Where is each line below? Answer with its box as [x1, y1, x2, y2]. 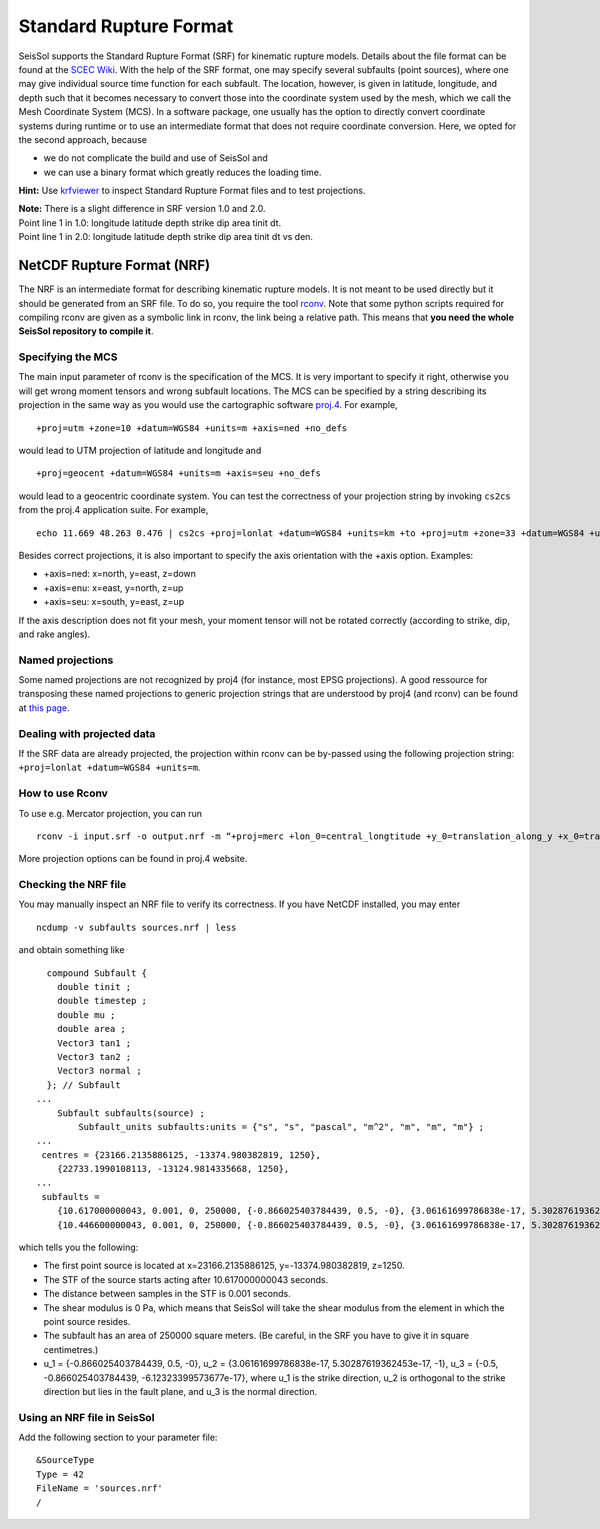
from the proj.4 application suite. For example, [18, 504, 209, 516]
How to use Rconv [18, 786, 109, 800]
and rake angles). [18, 628, 91, 640]
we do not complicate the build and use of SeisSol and [43, 152, 269, 164]
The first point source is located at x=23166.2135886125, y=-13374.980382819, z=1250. [43, 1260, 405, 1272]
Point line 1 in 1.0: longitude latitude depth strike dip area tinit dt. [18, 216, 282, 229]
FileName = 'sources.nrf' [36, 1483, 164, 1494]
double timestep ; [56, 995, 148, 1007]
